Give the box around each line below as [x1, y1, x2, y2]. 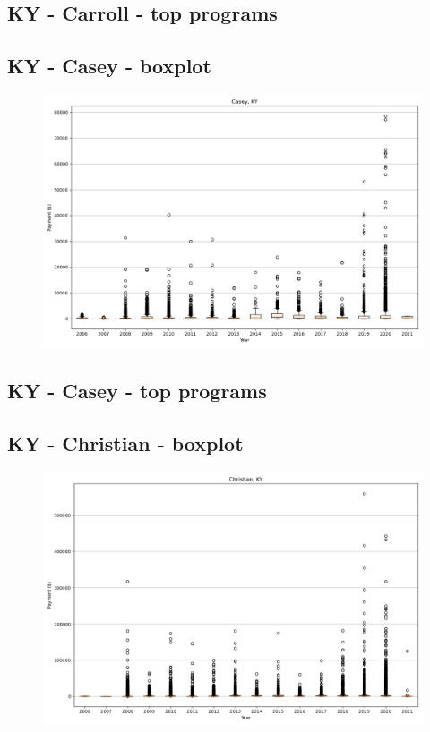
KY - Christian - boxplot [7, 430, 244, 457]
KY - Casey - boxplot [7, 52, 211, 80]
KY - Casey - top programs [7, 377, 267, 404]
